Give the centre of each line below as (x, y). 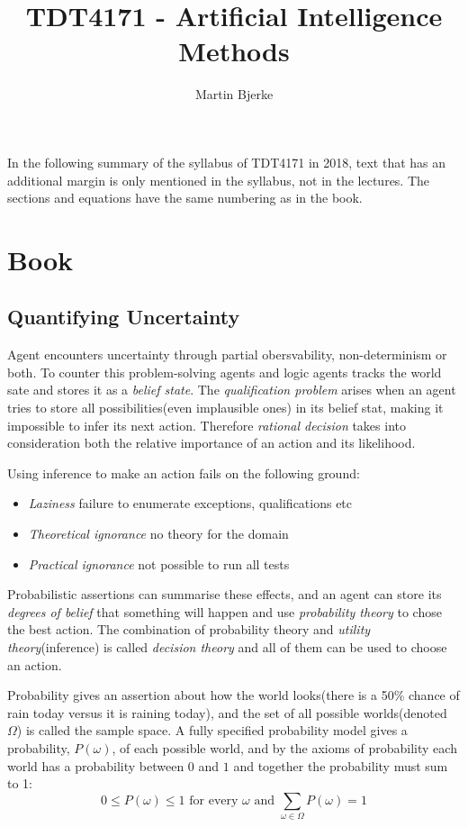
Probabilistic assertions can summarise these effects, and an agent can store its (225, 594)
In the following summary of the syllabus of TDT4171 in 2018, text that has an (227, 162)
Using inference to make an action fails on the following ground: (184, 473)
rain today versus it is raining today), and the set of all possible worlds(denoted (227, 712)
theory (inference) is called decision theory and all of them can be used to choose (227, 646)
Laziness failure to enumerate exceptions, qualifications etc (190, 503)
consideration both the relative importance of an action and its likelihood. (211, 443)
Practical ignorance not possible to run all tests (159, 563)
